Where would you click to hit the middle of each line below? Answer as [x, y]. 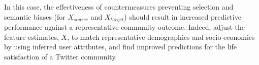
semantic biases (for [35, 16]
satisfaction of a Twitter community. [61, 56]
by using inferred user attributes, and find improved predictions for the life [120, 47]
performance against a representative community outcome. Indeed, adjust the [125, 27]
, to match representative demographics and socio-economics [161, 37]
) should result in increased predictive [183, 16]
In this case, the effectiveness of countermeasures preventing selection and [119, 7]
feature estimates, [31, 37]
